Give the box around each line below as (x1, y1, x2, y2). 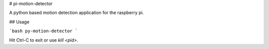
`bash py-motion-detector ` (9, 28, 78, 34)
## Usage (9, 19, 30, 25)
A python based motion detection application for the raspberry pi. (9, 10, 144, 16)
